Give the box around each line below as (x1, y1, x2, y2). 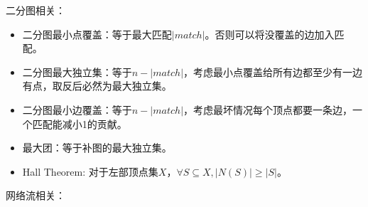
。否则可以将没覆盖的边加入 (205, 26, 335, 41)
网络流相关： (6, 188, 65, 203)
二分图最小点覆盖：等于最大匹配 (22, 26, 172, 41)
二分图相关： (6, 3, 65, 17)
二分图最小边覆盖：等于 (22, 102, 132, 117)
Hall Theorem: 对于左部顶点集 (22, 164, 158, 179)
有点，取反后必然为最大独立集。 (22, 78, 172, 93)
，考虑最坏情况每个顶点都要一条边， (183, 102, 353, 117)
